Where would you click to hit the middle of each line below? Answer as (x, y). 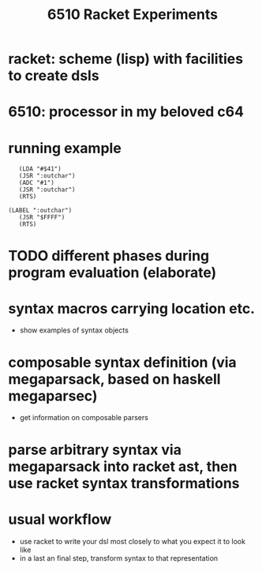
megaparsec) (53, 396)
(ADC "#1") (37, 183)
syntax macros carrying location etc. (131, 308)
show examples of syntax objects (74, 330)
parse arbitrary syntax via (95, 450)
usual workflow (60, 519)
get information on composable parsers (84, 418)
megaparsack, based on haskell (114, 379)
